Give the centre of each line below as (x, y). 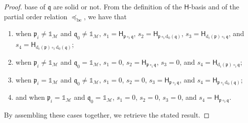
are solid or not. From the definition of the (118, 6)
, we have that (105, 16)
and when (30, 97)
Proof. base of (25, 6)
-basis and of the (214, 6)
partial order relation (36, 16)
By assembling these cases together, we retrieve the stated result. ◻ (107, 115)
